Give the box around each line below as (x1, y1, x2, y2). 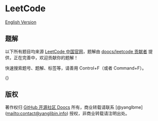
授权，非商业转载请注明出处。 (69, 110, 130, 116)
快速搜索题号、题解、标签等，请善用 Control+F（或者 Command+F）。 (5, 65, 147, 71)
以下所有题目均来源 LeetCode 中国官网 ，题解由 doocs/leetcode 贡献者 (5, 48, 148, 54)
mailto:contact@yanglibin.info (6, 110, 67, 116)
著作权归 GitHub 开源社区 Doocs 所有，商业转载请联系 (5, 104, 114, 110)
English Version (5, 19, 37, 25)
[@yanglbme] (115, 104, 143, 110)
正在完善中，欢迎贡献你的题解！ (13, 54, 79, 60)
